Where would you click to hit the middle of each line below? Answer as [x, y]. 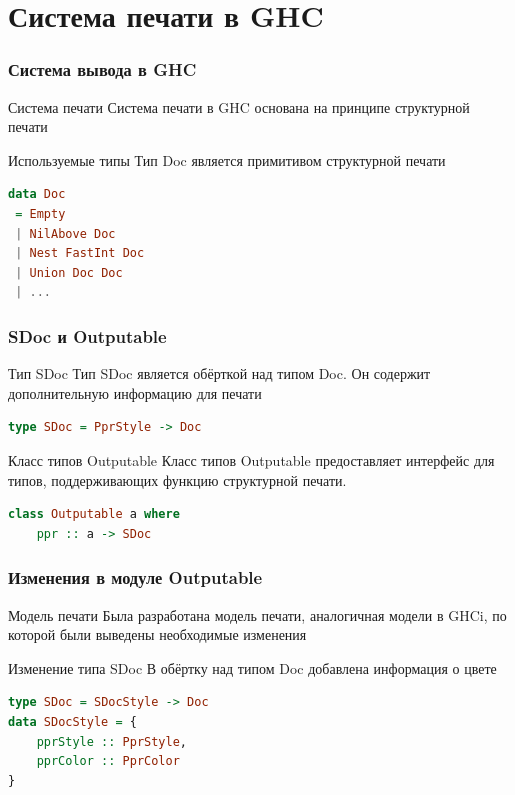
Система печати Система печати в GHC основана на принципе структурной [239, 106]
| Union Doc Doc [69, 272]
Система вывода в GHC [102, 69]
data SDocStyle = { [72, 721]
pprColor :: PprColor [108, 761]
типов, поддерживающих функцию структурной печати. [177, 479]
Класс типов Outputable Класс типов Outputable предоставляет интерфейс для [251, 459]
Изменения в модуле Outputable [135, 577]
